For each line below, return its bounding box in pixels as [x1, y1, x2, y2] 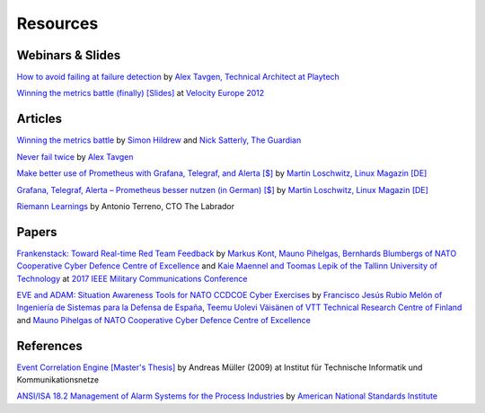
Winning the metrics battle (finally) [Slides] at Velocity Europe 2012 [16, 88, 265, 99]
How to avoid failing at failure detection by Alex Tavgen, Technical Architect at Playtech [16, 72, 340, 83]
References [16, 338, 83, 354]
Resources [16, 13, 99, 33]
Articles [16, 111, 63, 127]
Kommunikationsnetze [16, 374, 99, 385]
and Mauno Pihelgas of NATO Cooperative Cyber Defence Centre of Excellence [16, 314, 312, 325]
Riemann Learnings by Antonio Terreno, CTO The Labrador [16, 200, 235, 211]
